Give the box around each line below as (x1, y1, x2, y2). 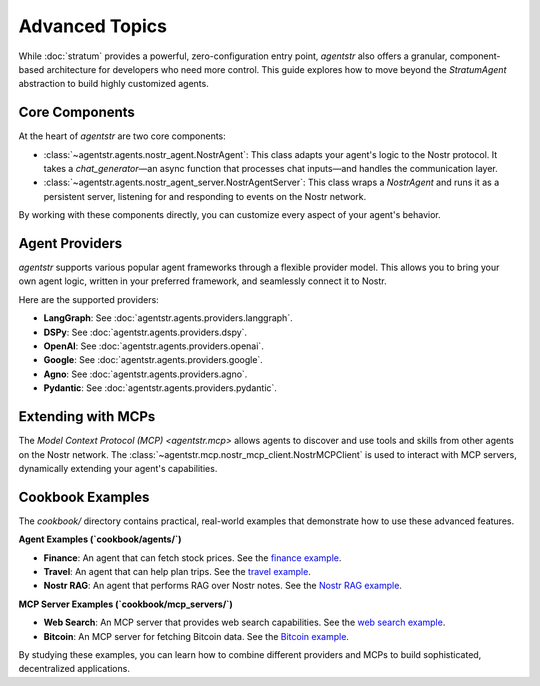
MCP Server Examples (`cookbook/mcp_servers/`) (18, 598, 234, 610)
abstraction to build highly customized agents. (18, 78, 209, 90)
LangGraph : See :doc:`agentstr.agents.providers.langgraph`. (43, 312, 294, 324)
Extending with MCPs (18, 408, 156, 425)
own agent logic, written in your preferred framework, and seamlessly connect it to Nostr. (18, 275, 387, 287)
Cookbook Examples (18, 488, 150, 505)
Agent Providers (18, 235, 123, 252)
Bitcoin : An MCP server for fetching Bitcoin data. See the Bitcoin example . (43, 630, 350, 642)
